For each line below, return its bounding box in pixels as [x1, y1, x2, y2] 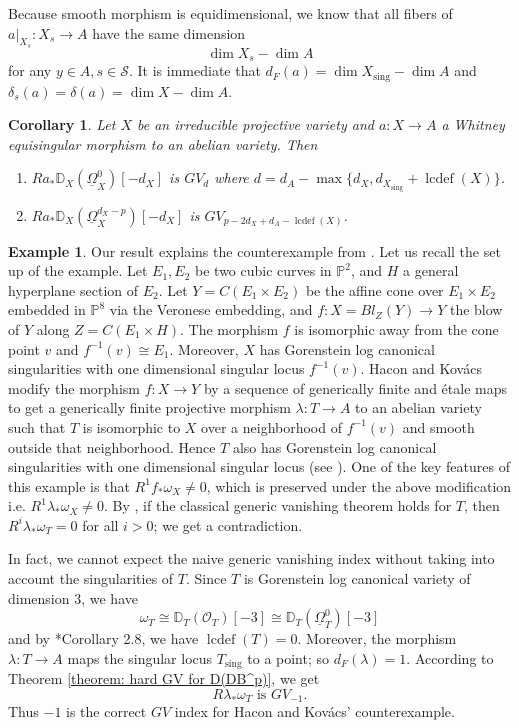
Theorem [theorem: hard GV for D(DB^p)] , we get [8, 668, 320, 689]
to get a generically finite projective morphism [8, 397, 291, 418]
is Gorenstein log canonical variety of [243, 568, 471, 589]
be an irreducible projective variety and [137, 114, 374, 135]
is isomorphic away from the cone [294, 318, 499, 339]
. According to [406, 647, 494, 668]
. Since [185, 568, 227, 589]
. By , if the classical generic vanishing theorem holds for [104, 495, 452, 516]
